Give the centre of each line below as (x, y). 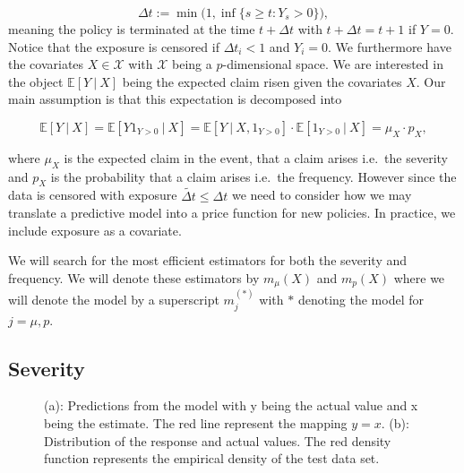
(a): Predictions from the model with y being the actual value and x (231, 405)
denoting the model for (361, 300)
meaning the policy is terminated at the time (132, 29)
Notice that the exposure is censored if (114, 46)
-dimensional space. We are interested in (333, 64)
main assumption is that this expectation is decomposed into (175, 99)
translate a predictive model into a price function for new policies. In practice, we (232, 213)
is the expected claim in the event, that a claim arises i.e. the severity (256, 157)
